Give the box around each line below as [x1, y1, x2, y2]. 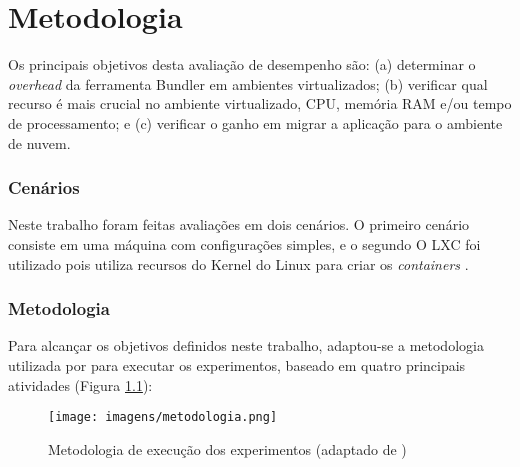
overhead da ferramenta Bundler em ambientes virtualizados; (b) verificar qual [8, 73, 488, 94]
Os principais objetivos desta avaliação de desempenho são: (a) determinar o [8, 54, 476, 75]
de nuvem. [8, 132, 71, 153]
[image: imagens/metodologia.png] [48, 410, 278, 425]
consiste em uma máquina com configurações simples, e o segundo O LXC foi [8, 233, 481, 254]
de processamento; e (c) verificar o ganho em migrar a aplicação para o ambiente [8, 112, 503, 133]
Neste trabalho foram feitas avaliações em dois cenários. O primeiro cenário [8, 214, 470, 235]
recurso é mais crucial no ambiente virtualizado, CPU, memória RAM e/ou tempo [8, 93, 512, 114]
